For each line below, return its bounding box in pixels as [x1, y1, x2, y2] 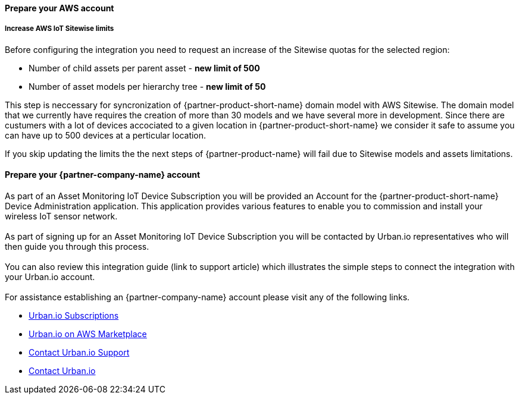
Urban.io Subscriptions [29, 310, 119, 321]
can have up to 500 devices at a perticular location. [5, 130, 207, 140]
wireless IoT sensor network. [5, 211, 118, 221]
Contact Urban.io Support [29, 347, 130, 357]
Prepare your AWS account [5, 3, 114, 13]
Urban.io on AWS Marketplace [29, 329, 147, 339]
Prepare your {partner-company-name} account [5, 169, 201, 180]
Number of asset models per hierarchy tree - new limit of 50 [29, 81, 266, 92]
